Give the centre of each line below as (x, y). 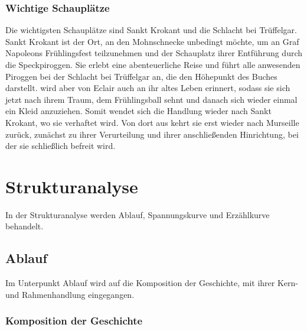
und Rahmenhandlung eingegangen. (70, 294)
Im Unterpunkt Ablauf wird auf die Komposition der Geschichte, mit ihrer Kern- (152, 283)
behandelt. (25, 226)
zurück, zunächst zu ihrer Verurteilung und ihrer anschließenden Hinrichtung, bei (152, 134)
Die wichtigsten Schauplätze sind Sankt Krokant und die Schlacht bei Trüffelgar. (151, 30)
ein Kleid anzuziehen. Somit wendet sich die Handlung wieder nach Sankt (138, 111)
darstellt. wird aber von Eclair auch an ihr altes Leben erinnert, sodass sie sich (148, 88)
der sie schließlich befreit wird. (61, 146)
